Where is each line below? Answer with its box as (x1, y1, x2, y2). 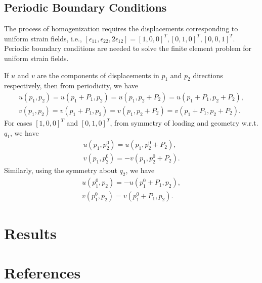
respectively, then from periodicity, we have (4, 80, 139, 91)
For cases (4, 118, 32, 128)
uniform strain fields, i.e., (4, 33, 82, 43)
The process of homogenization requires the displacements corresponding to (4, 23, 238, 34)
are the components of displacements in (37, 70, 159, 80)
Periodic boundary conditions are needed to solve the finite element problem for (4, 43, 252, 53)
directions (193, 70, 223, 80)
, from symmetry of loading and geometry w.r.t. (110, 118, 258, 128)
